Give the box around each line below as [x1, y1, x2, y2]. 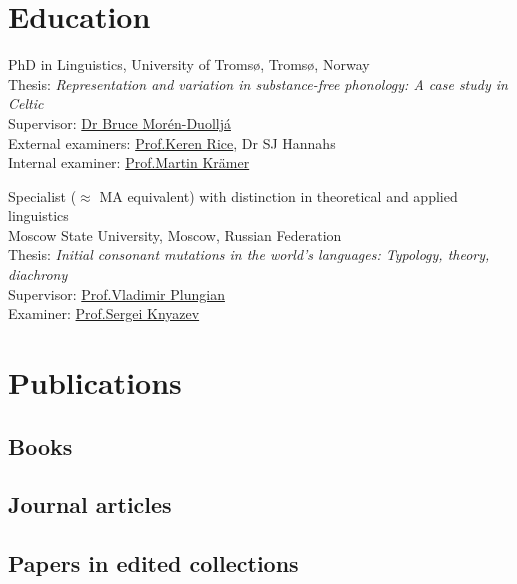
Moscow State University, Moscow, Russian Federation [8, 224, 342, 245]
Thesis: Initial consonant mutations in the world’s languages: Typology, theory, [8, 244, 490, 265]
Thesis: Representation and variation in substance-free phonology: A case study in [8, 73, 508, 94]
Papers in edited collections [8, 548, 299, 579]
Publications [8, 362, 182, 403]
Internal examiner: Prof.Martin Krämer [8, 152, 250, 173]
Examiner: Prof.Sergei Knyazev [8, 303, 200, 324]
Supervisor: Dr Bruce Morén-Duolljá [8, 112, 231, 133]
